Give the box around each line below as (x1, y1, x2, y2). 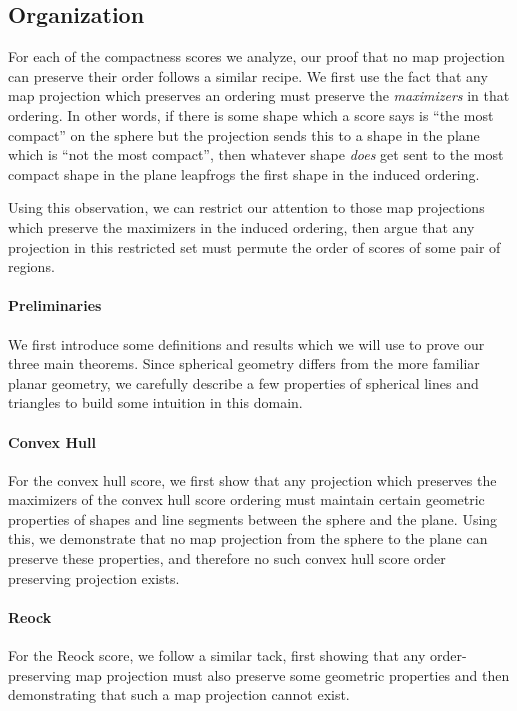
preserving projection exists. (8, 567, 180, 588)
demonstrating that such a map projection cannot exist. (8, 684, 350, 705)
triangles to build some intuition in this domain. (8, 392, 303, 413)
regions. (8, 256, 55, 277)
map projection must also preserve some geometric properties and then (75, 664, 510, 685)
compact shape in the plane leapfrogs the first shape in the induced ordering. (8, 163, 480, 184)
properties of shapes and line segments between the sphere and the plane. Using (8, 508, 498, 529)
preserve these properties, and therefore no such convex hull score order (8, 548, 446, 569)
